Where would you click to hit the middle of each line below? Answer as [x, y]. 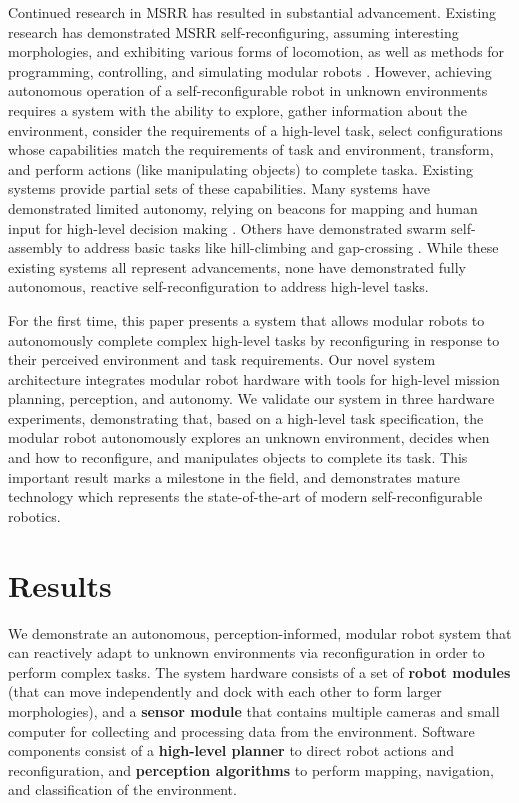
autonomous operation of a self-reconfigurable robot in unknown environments [248, 90]
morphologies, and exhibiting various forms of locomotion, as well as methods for [256, 51]
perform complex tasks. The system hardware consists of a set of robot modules [259, 671]
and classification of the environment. [122, 789]
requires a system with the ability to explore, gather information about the [237, 109]
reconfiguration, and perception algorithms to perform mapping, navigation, [251, 769]
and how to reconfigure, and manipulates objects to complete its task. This [238, 457]
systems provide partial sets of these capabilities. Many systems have [219, 188]
